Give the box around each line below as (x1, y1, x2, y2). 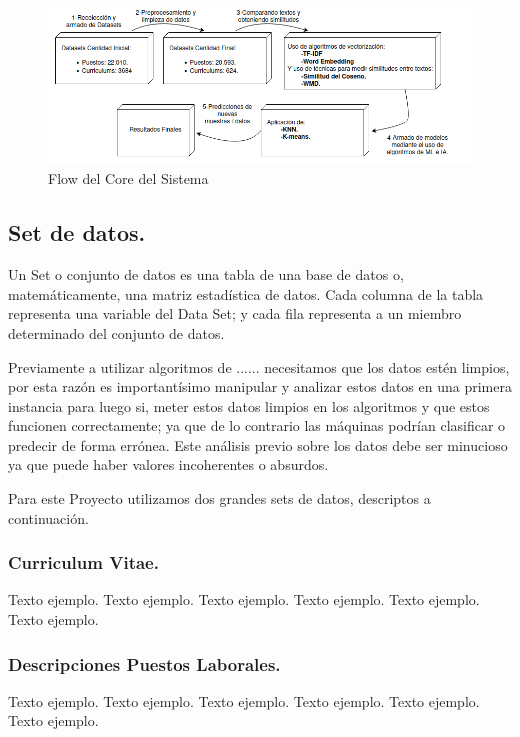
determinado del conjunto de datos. (8, 322, 225, 343)
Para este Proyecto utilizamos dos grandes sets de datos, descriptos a (8, 488, 431, 509)
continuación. (8, 507, 89, 528)
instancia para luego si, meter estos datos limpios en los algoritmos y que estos (8, 395, 490, 416)
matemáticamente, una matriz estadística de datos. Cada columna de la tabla (8, 283, 484, 304)
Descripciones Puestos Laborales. (8, 651, 281, 676)
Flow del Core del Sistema (48, 168, 209, 189)
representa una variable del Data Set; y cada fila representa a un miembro (8, 303, 462, 324)
